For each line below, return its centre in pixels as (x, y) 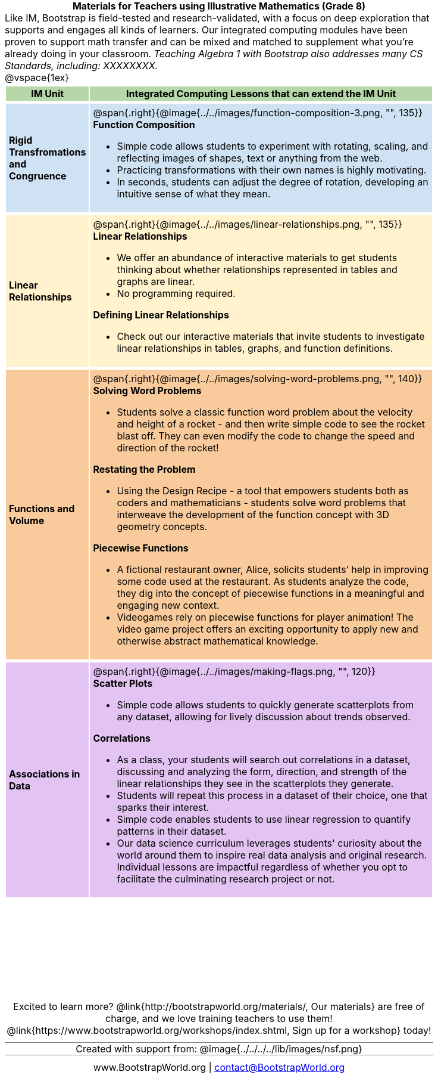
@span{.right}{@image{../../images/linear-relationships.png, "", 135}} (248, 224)
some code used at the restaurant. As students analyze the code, (263, 581)
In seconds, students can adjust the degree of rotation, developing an (273, 182)
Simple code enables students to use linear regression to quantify (264, 819)
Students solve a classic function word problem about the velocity (265, 412)
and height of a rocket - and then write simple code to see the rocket (271, 424)
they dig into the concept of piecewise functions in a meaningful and (270, 593)
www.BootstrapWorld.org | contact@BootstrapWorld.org (219, 1067)
